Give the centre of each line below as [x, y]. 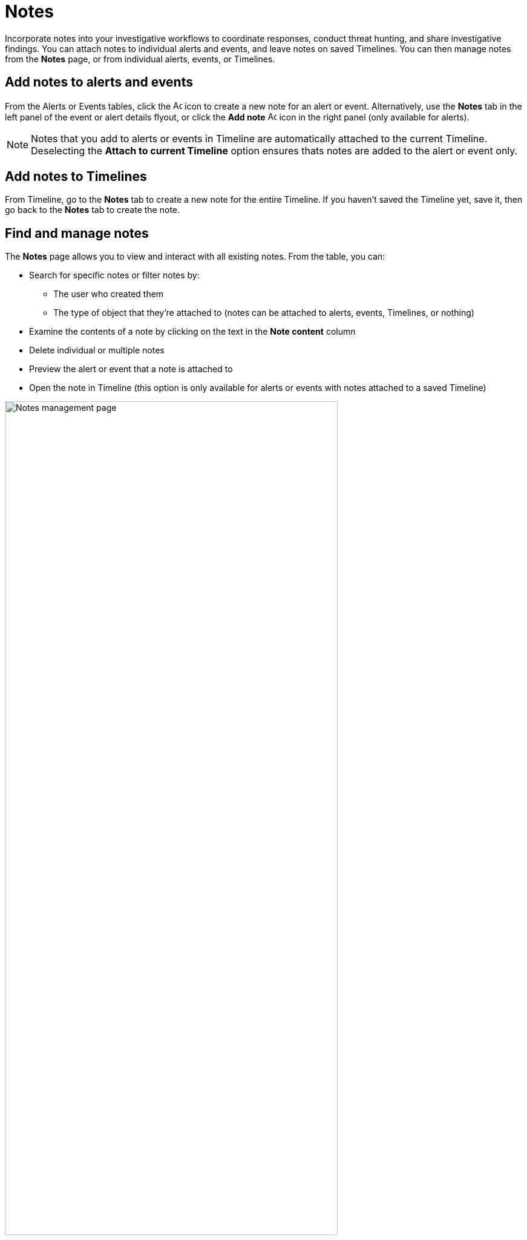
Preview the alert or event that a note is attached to [131, 369]
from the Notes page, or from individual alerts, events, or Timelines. [140, 59]
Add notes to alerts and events [99, 82]
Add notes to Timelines [76, 177]
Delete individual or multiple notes [97, 350]
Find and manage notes [77, 233]
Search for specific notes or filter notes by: [114, 275]
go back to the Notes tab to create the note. [93, 210]
